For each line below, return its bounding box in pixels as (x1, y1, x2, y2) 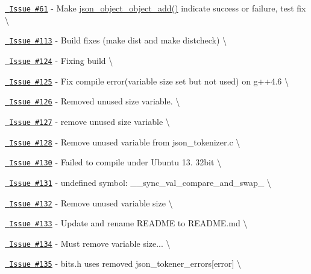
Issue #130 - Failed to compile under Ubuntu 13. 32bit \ (9, 156, 222, 168)
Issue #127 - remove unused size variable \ (9, 115, 170, 127)
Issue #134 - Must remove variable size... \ (9, 237, 171, 249)
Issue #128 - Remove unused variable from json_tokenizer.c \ (9, 135, 240, 148)
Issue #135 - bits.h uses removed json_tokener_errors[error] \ (9, 257, 242, 270)
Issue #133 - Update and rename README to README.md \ (9, 217, 248, 229)
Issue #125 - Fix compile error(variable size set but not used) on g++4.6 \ (9, 74, 289, 87)
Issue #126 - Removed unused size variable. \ (9, 95, 180, 107)
